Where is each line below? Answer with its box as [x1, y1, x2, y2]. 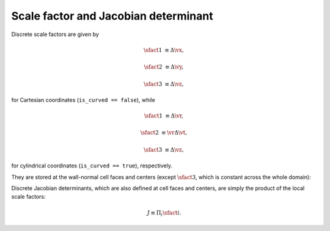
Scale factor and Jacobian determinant [11, 9, 213, 23]
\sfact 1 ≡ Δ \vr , [144, 112, 183, 119]
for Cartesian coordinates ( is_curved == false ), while [11, 96, 155, 103]
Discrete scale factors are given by [11, 31, 99, 38]
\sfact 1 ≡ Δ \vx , [144, 46, 184, 53]
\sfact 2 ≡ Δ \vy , [144, 64, 184, 70]
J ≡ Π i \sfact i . [147, 209, 182, 218]
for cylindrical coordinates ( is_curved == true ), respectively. [11, 162, 172, 169]
